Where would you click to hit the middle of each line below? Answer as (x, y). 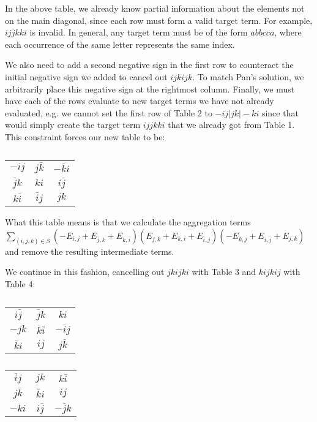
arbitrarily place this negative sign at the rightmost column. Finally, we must (150, 89)
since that (280, 112)
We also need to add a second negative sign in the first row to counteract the (149, 65)
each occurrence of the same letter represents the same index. (120, 44)
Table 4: (20, 283)
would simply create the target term (73, 125)
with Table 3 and (224, 272)
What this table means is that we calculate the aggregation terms (128, 222)
